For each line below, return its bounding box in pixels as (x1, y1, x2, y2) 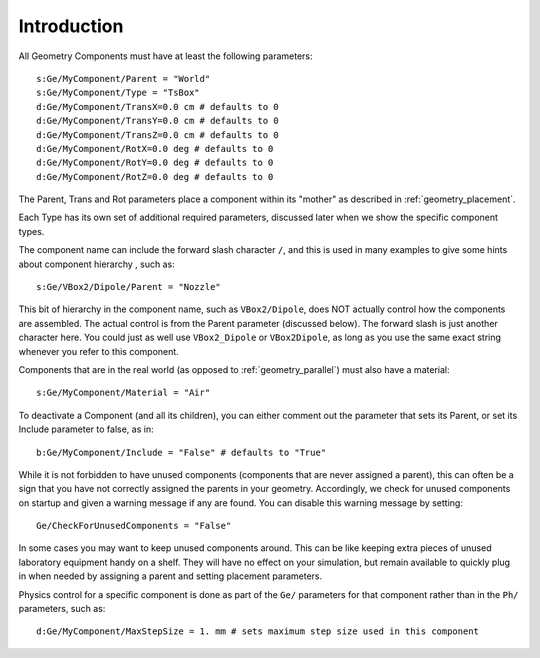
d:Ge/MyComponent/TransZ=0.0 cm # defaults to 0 (36, 129, 279, 140)
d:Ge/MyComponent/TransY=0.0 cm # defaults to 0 (36, 115, 279, 127)
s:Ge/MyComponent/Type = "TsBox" (36, 87, 200, 99)
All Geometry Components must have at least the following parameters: (18, 50, 314, 62)
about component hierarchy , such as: (18, 258, 175, 270)
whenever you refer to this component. (18, 345, 179, 357)
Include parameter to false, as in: (18, 423, 154, 435)
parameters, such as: (18, 603, 106, 615)
